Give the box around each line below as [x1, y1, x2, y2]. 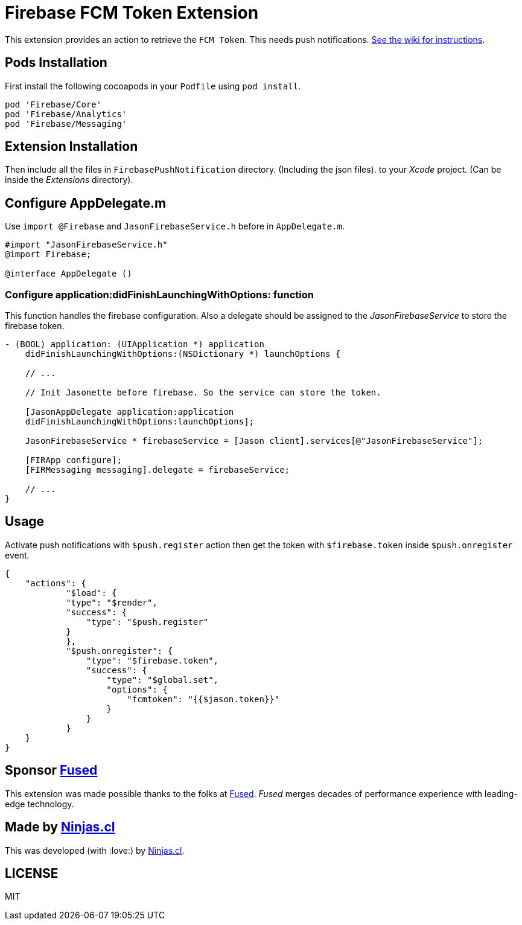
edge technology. [5, 798, 74, 809]
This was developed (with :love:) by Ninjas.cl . [5, 845, 185, 856]
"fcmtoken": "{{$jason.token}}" [127, 694, 280, 704]
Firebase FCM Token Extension [5, 2, 259, 23]
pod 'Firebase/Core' [5, 99, 102, 109]
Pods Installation [5, 55, 107, 71]
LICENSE [5, 865, 59, 881]
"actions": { [25, 578, 86, 588]
